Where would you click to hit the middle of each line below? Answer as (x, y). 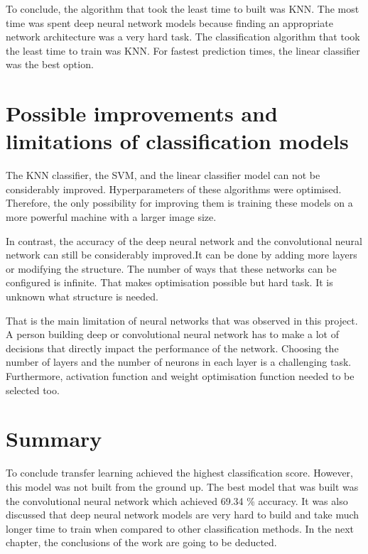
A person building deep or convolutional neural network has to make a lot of (172, 334)
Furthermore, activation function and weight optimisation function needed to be (180, 376)
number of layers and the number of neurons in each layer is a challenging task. (179, 362)
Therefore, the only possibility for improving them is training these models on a (179, 203)
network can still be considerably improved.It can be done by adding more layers (182, 255)
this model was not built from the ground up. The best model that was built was (182, 486)
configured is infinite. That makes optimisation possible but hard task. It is (169, 282)
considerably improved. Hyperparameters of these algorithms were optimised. (174, 189)
